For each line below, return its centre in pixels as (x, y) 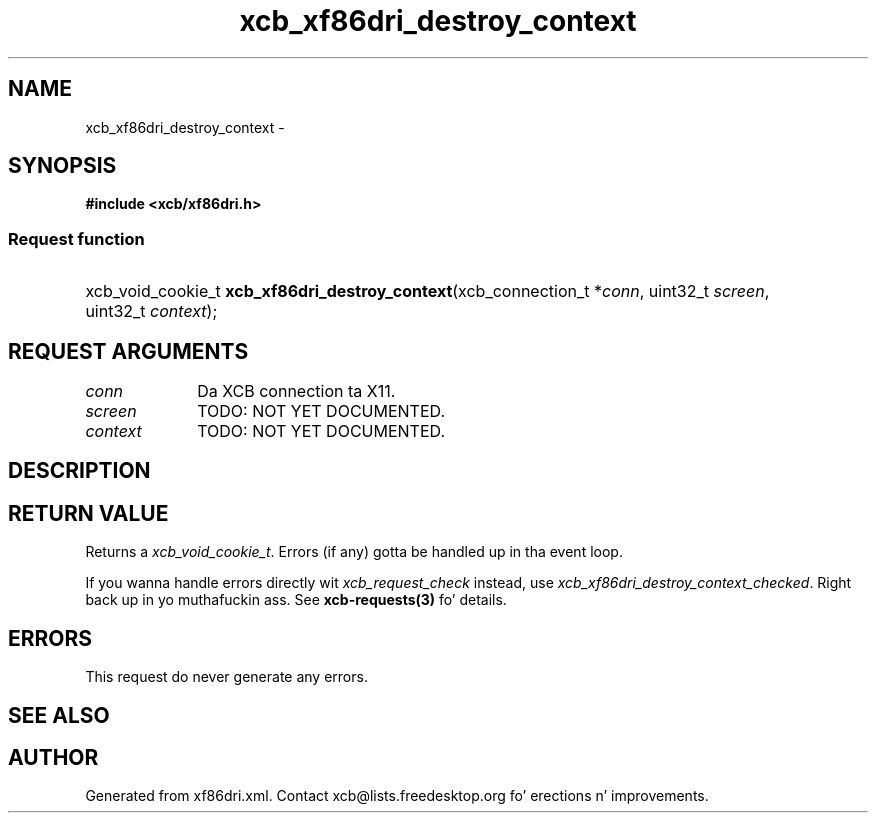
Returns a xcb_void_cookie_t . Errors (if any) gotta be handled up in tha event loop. (354, 552)
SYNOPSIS (62, 166)
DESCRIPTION (79, 471)
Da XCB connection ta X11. (296, 391)
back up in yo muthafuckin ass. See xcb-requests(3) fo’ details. (296, 600)
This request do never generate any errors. (226, 677)
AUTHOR (53, 757)
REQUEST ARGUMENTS (128, 351)
